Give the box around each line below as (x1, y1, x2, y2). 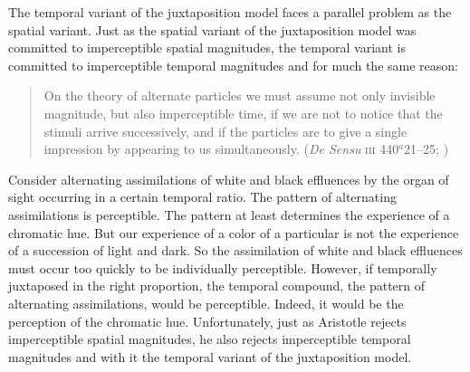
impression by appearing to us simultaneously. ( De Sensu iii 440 (43, 139, 399, 158)
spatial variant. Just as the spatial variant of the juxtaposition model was (8, 20, 417, 39)
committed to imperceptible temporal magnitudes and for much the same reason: (8, 55, 458, 74)
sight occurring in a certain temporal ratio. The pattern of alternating (8, 187, 397, 206)
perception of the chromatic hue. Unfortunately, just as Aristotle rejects (8, 311, 407, 330)
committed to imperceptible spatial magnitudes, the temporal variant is (8, 38, 407, 57)
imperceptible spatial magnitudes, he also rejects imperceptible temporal (8, 329, 411, 348)
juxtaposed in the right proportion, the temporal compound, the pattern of (8, 276, 426, 295)
